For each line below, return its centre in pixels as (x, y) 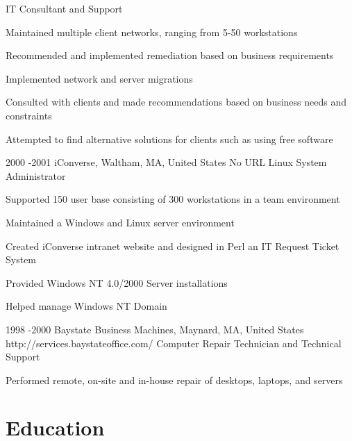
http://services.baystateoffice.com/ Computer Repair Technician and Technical (174, 343)
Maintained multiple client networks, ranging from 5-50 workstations (152, 32)
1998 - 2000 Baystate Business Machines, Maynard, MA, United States (155, 329)
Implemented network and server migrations (99, 78)
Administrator (36, 175)
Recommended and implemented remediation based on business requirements (170, 55)
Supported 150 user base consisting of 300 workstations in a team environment (173, 199)
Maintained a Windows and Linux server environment (120, 222)
